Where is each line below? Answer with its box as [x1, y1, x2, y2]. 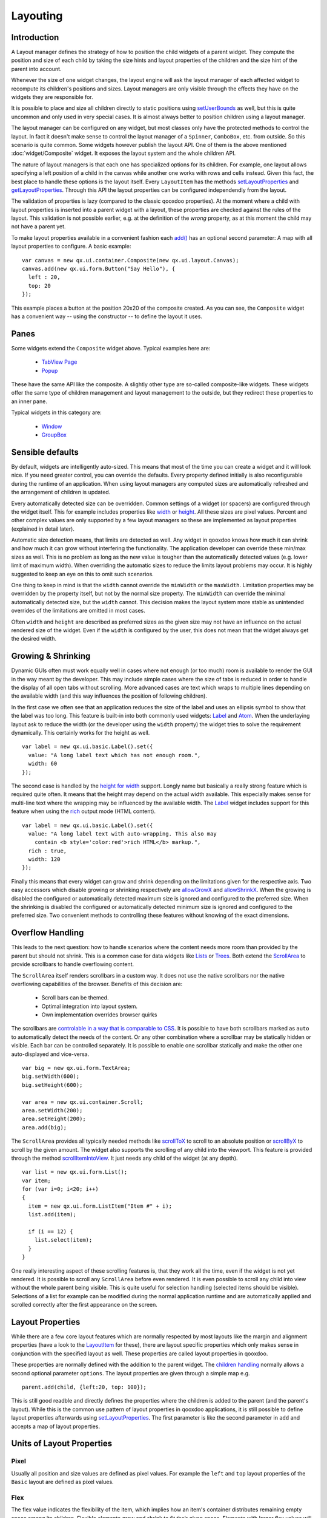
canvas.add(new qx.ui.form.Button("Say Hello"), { [22, 265, 176, 273]
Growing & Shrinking [11, 651, 91, 661]
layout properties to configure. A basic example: [11, 243, 131, 250]
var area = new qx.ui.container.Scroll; [22, 1098, 144, 1105]
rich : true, [28, 847, 67, 854]
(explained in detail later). [11, 525, 75, 533]
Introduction [11, 32, 59, 43]
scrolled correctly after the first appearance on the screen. [11, 1301, 157, 1309]
